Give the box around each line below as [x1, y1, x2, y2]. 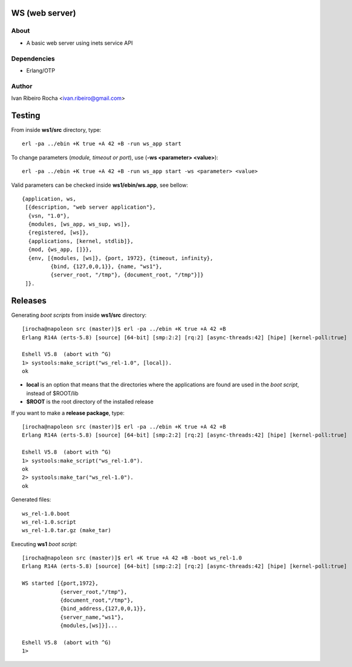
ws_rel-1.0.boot [22, 510, 70, 517]
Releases [11, 295, 47, 305]
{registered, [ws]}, [28, 229, 90, 236]
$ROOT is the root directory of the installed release [26, 398, 154, 405]
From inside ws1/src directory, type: [11, 126, 102, 133]
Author [11, 82, 33, 90]
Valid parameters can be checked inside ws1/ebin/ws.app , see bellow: [11, 181, 189, 189]
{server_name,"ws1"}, [60, 614, 124, 620]
